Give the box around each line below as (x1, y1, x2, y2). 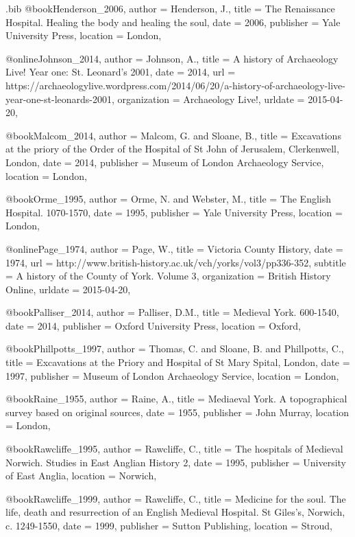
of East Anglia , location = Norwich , (5, 468, 157, 483)
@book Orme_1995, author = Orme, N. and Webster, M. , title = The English (5, 192, 332, 206)
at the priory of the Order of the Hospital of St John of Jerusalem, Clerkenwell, (5, 141, 339, 156)
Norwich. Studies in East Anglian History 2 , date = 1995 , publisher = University (5, 455, 347, 469)
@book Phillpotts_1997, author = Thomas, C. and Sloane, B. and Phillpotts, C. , (5, 341, 344, 356)
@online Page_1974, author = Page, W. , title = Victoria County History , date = (5, 241, 343, 255)
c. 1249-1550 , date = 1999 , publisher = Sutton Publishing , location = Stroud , (5, 518, 332, 532)
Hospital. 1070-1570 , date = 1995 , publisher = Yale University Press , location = (5, 205, 343, 219)
